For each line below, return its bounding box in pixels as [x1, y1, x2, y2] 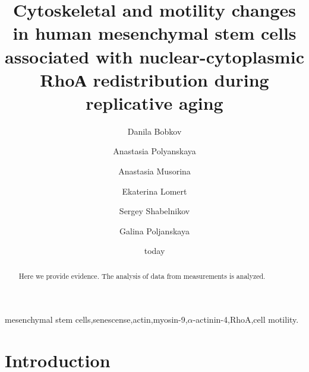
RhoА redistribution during [40, 67, 269, 91]
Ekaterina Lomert [122, 185, 187, 197]
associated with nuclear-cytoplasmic [5, 44, 304, 68]
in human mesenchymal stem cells [12, 21, 297, 45]
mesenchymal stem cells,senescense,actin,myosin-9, [5, 313, 188, 326]
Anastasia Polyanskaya [113, 145, 196, 157]
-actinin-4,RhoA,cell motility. [193, 313, 299, 326]
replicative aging [86, 90, 223, 115]
